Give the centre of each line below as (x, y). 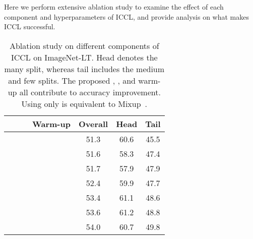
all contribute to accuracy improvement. (90, 92)
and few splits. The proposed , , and (72, 80)
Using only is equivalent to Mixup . (84, 103)
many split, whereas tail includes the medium (84, 69)
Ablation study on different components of (84, 45)
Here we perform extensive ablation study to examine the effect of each (114, 7)
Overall (93, 124)
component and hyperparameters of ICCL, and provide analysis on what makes (126, 16)
